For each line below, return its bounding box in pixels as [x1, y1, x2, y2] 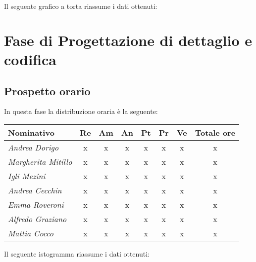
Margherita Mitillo [8, 155, 72, 167]
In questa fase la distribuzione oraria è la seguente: [4, 106, 158, 116]
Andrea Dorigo [8, 141, 59, 153]
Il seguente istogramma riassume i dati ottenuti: [4, 248, 150, 259]
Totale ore [195, 126, 236, 138]
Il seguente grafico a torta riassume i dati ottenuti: [4, 1, 157, 11]
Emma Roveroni [8, 198, 64, 210]
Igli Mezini [8, 170, 46, 182]
